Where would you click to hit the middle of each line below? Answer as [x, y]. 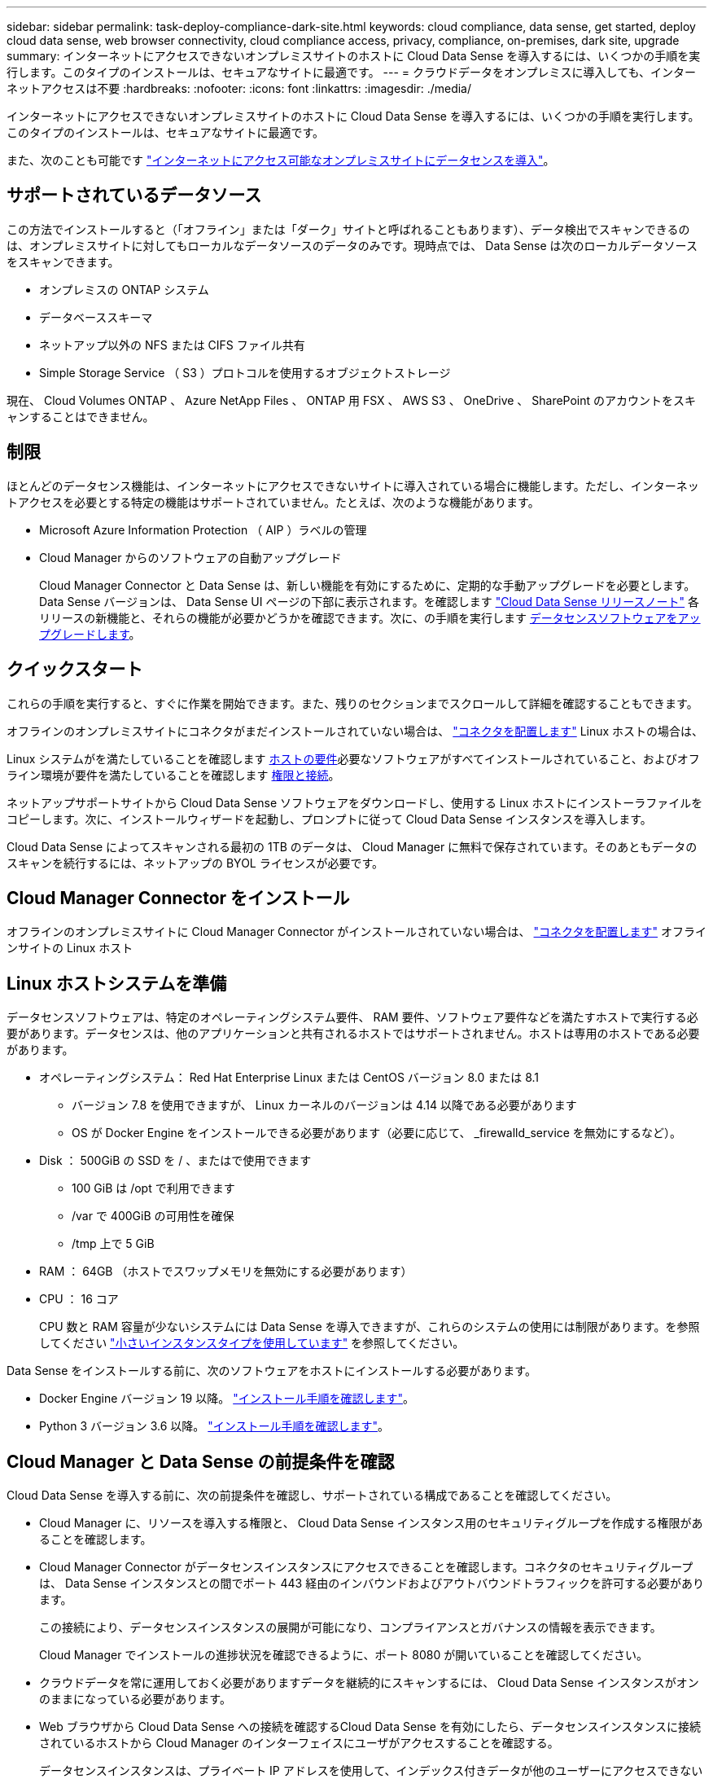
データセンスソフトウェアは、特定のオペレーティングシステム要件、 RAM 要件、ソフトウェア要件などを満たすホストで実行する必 [352, 1017]
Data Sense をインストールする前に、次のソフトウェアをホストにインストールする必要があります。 [271, 1371]
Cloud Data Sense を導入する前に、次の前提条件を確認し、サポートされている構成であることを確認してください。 [312, 1496]
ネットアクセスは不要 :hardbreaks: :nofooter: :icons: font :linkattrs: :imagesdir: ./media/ [239, 88]
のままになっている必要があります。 [135, 1699]
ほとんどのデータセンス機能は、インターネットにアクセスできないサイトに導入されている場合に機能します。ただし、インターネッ [353, 485]
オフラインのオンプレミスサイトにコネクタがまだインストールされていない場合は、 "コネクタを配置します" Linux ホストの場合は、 [355, 731]
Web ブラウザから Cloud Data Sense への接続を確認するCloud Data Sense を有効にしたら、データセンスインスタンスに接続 [370, 1727]
